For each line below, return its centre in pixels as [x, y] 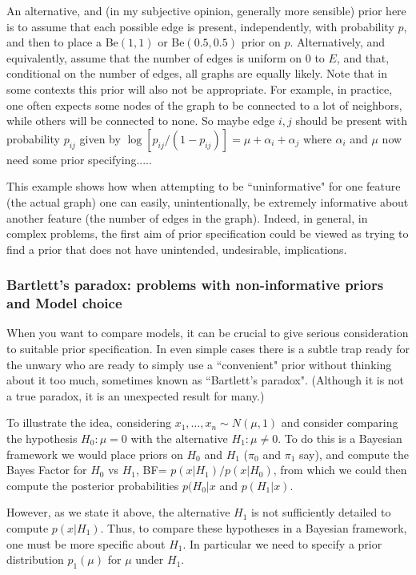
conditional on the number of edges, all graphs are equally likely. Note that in [197, 73]
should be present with [351, 121]
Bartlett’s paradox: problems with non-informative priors [195, 285]
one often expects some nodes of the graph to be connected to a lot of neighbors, [204, 105]
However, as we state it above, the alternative [118, 512]
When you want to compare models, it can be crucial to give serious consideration [208, 333]
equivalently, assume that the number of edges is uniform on [154, 57]
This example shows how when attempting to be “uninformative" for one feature [204, 186]
